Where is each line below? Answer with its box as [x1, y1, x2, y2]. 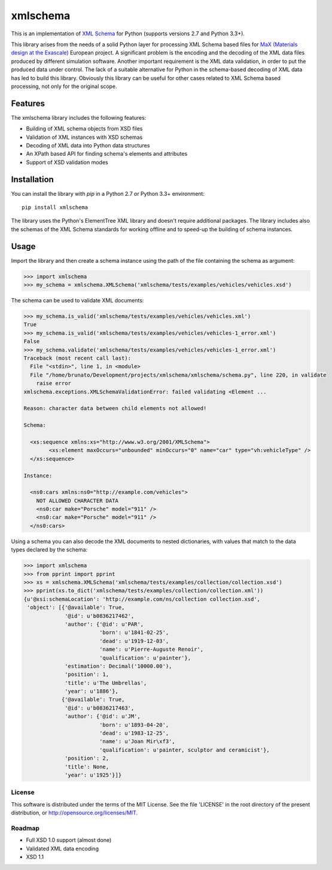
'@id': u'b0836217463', [65, 704, 135, 711]
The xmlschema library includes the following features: [11, 114, 147, 121]
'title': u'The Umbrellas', [65, 680, 147, 686]
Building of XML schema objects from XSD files [26, 125, 143, 132]
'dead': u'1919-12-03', [99, 638, 169, 644]
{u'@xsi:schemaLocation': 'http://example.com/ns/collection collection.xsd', [23, 596, 260, 602]
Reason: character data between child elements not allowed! [23, 405, 207, 412]
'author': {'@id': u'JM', [65, 713, 141, 720]
